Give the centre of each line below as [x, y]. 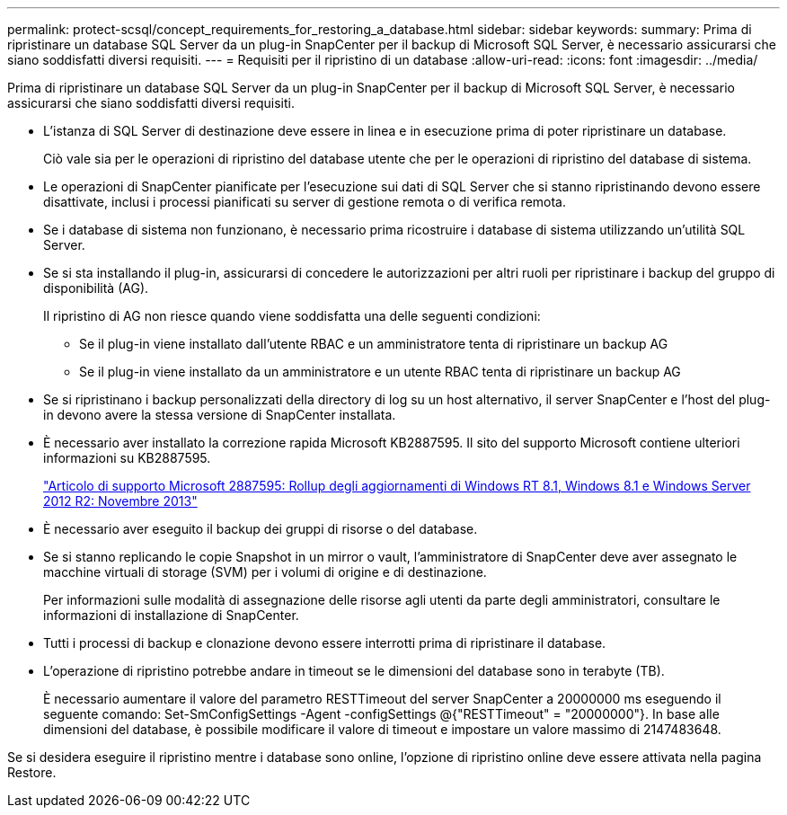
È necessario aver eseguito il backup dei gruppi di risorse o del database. [261, 529]
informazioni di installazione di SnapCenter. [171, 615]
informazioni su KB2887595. [127, 458]
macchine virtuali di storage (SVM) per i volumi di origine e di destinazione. [265, 572]
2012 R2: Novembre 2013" [120, 501]
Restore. [32, 772]
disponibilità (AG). [96, 288]
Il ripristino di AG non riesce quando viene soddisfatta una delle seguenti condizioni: [292, 316]
